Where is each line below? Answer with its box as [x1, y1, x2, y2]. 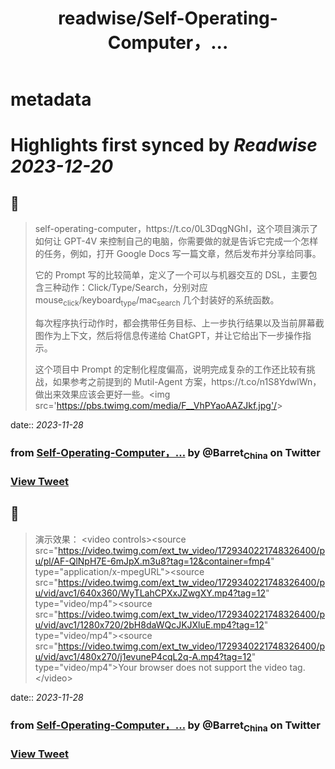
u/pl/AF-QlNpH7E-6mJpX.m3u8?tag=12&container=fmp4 [34, 555, 271, 567]
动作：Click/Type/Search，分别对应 [61, 282, 208, 294]
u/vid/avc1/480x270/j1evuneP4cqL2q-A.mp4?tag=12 [34, 650, 252, 662]
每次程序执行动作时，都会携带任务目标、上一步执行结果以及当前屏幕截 [34, 317, 325, 329]
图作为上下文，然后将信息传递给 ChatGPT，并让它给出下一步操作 [34, 329, 303, 341]
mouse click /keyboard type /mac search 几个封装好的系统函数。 [34, 294, 280, 308]
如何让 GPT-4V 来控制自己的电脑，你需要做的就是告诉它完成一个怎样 [34, 235, 319, 247]
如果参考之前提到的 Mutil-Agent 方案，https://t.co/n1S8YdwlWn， [52, 375, 322, 387]
